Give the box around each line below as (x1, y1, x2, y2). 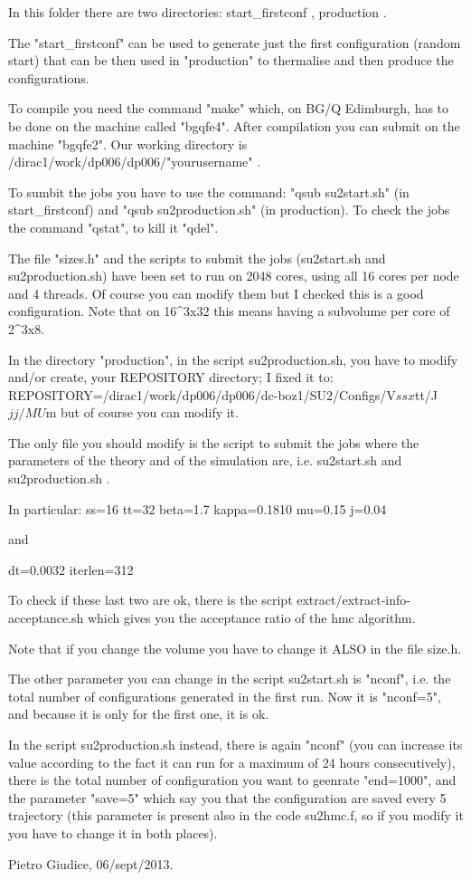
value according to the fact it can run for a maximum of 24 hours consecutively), (8, 752, 456, 771)
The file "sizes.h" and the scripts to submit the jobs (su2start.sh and (8, 248, 386, 267)
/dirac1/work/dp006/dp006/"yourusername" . (8, 152, 261, 171)
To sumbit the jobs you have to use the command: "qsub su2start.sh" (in (8, 182, 410, 201)
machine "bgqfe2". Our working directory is (8, 134, 248, 153)
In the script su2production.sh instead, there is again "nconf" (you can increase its (8, 735, 463, 753)
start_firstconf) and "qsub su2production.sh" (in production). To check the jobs (8, 200, 450, 219)
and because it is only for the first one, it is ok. (8, 704, 269, 723)
